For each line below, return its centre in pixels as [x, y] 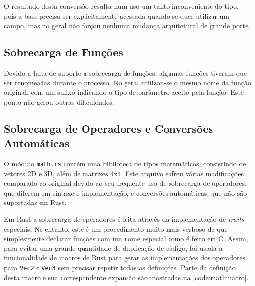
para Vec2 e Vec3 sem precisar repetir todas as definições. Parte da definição [120, 267]
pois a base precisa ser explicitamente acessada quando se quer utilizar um [117, 16]
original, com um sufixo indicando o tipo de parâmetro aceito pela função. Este [124, 92]
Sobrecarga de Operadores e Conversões [109, 128]
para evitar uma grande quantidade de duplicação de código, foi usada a [113, 248]
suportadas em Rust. [35, 202]
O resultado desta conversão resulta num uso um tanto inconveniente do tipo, [121, 6]
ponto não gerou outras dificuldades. [59, 102]
